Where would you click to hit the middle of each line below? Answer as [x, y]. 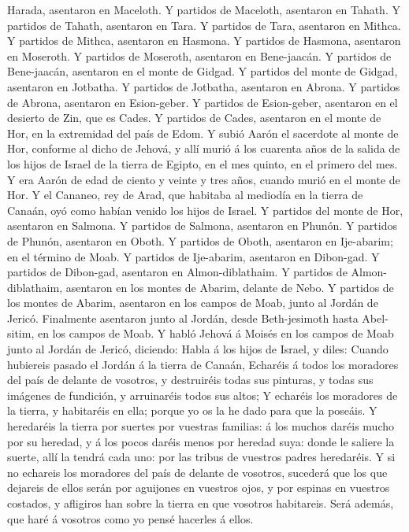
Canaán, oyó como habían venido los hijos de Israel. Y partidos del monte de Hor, [205, 210]
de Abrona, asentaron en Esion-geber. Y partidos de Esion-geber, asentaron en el [203, 102]
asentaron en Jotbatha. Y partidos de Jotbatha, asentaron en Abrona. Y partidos [204, 86]
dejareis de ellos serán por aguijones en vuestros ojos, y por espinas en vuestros [199, 488]
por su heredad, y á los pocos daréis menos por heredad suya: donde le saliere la [201, 441]
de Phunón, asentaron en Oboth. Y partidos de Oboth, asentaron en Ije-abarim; [200, 240]
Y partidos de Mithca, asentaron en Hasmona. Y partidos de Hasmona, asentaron [204, 41]
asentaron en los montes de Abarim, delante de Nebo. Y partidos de [230, 287]
